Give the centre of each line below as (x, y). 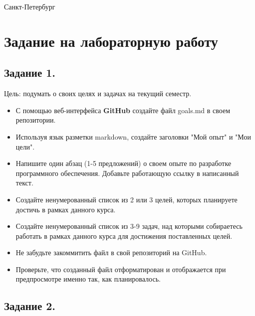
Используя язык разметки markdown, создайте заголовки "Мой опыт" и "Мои (133, 136)
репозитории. (36, 120)
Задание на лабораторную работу (111, 41)
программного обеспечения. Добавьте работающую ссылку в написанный (127, 173)
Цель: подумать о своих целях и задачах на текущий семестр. (98, 93)
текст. (24, 183)
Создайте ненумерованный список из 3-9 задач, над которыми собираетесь (129, 226)
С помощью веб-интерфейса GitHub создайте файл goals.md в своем (123, 110)
